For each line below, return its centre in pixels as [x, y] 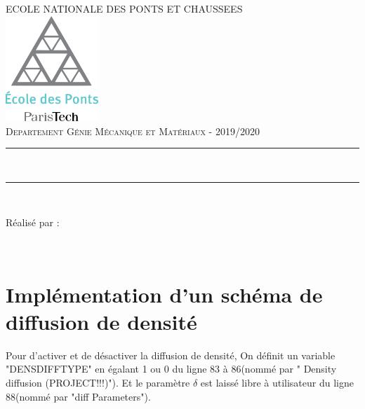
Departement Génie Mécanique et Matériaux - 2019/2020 [133, 131]
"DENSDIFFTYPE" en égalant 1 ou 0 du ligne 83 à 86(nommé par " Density [171, 369]
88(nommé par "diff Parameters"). [78, 396]
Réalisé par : [33, 222]
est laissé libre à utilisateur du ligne [277, 382]
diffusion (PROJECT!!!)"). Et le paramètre [98, 382]
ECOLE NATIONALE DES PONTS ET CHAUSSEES [124, 8]
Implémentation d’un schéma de [164, 294]
